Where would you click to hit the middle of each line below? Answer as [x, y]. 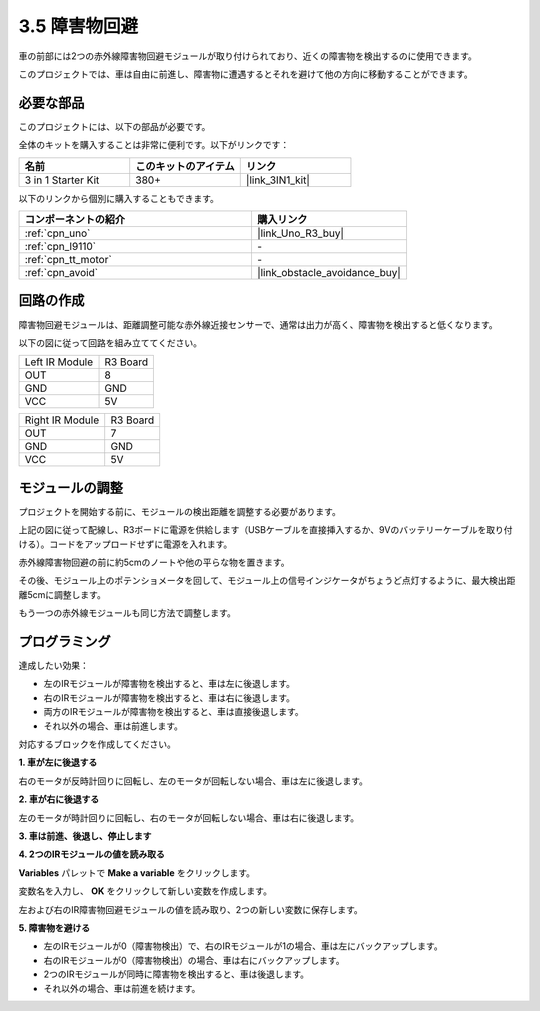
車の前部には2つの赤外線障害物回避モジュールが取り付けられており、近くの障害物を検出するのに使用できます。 [247, 56]
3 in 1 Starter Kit [62, 180]
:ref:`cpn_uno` [57, 233]
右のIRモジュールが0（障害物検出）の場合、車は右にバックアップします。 [194, 960]
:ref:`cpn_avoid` [61, 273]
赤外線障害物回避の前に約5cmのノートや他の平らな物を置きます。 [154, 562]
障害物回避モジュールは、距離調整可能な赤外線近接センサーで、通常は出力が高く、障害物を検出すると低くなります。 [258, 324]
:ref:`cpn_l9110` [60, 247]
